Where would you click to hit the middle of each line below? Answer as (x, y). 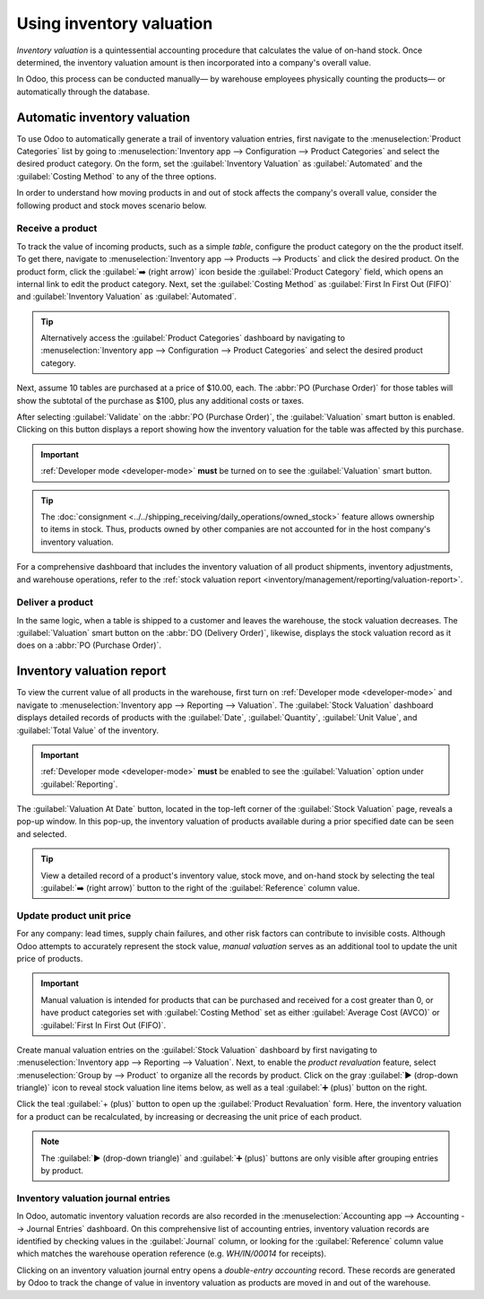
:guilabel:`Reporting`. (79, 784)
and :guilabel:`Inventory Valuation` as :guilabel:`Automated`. (127, 297)
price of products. (50, 958)
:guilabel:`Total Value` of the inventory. (88, 730)
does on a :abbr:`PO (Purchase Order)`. (89, 645)
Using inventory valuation (115, 23)
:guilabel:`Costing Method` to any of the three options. (117, 176)
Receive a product (57, 229)
